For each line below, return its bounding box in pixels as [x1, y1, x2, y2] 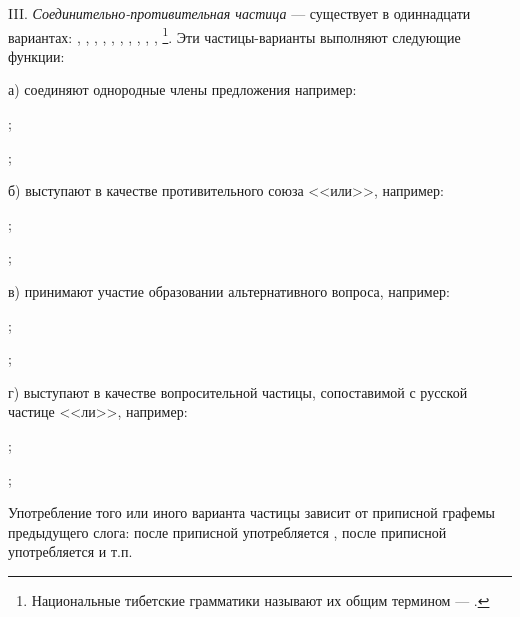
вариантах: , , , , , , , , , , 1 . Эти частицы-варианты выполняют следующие [8, 23, 461, 47]
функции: [8, 45, 65, 66]
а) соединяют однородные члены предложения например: [8, 79, 357, 100]
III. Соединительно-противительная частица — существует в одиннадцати [8, 3, 471, 23]
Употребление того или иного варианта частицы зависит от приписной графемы [8, 502, 495, 523]
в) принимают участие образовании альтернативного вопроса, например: [8, 281, 450, 301]
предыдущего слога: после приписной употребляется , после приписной [8, 521, 447, 542]
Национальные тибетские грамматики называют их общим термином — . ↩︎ [31, 589, 490, 610]
